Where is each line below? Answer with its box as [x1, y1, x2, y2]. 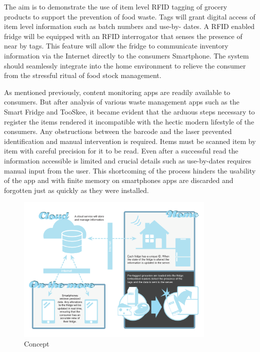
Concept [24, 338, 49, 349]
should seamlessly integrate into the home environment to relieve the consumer [4, 60, 246, 70]
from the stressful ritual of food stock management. [4, 70, 161, 80]
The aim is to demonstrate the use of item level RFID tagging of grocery [4, 1, 227, 11]
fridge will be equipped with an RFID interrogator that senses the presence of [4, 30, 242, 41]
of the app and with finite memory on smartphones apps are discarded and [4, 175, 233, 185]
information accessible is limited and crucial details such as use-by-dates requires [4, 155, 251, 165]
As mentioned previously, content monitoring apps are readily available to [4, 86, 230, 97]
